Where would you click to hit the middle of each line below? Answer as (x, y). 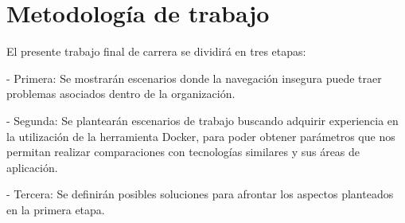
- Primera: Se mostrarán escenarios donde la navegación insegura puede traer (194, 78)
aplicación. (32, 167)
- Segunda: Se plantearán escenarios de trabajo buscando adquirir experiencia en (202, 120)
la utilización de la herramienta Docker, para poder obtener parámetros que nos (201, 136)
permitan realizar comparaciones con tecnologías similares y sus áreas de (183, 152)
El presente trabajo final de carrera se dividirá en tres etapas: (156, 51)
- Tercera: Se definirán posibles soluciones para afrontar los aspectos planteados (200, 194)
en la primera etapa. (56, 209)
